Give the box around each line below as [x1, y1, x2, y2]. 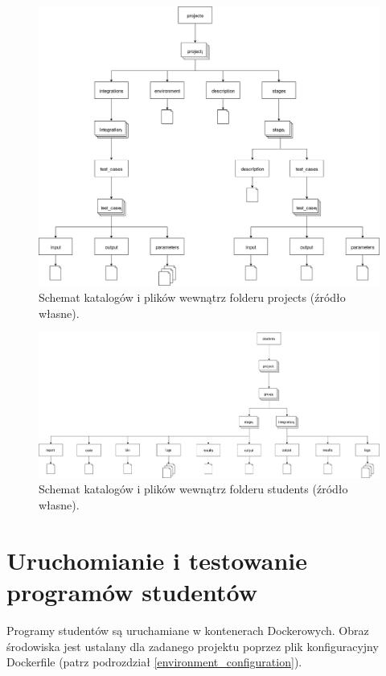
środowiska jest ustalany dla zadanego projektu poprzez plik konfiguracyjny [6, 637, 379, 654]
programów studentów [6, 575, 258, 608]
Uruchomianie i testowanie [6, 543, 308, 576]
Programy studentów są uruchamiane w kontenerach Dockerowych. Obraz [6, 621, 369, 638]
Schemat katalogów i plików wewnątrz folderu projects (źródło [39, 288, 346, 305]
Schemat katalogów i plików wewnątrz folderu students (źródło [39, 480, 348, 497]
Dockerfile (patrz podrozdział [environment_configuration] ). [6, 653, 302, 670]
